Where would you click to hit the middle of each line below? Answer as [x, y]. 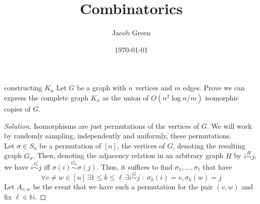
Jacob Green [131, 33]
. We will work [229, 125]
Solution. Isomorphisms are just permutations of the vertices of [102, 125]
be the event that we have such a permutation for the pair [123, 186]
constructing [23, 88]
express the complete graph [46, 97]
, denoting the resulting [209, 145]
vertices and [153, 88]
